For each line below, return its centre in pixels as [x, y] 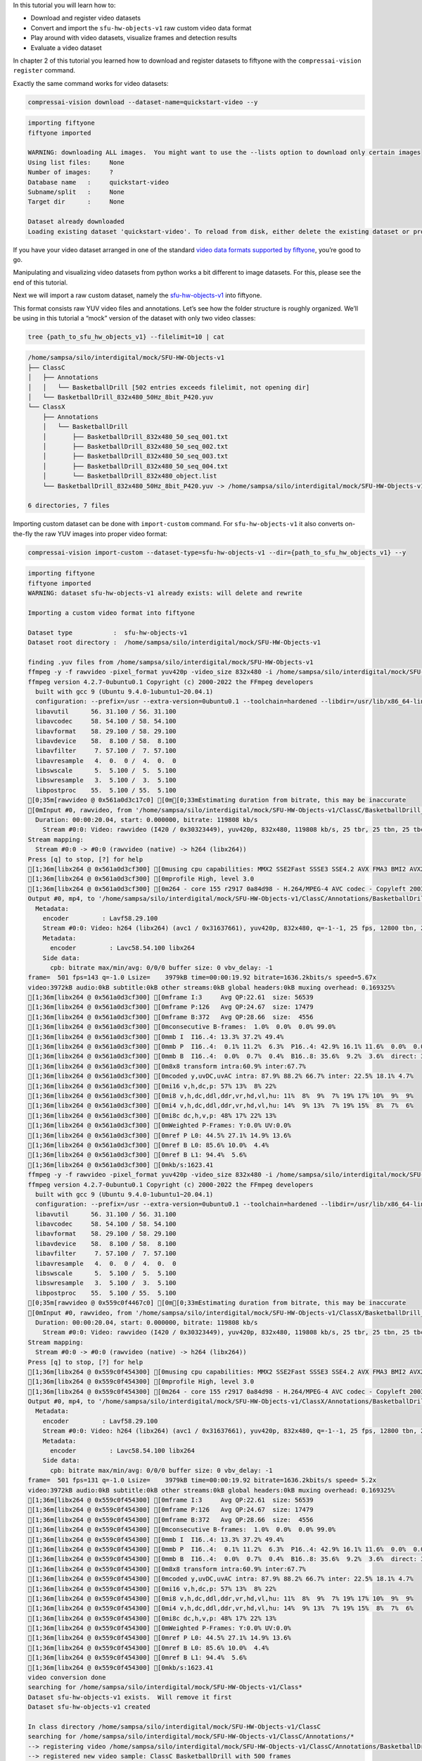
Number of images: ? [71, 172]
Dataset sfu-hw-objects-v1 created [89, 1707]
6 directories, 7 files [69, 506]
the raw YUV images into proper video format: [101, 534]
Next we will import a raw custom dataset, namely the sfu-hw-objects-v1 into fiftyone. [138, 295]
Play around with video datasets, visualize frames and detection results [134, 38]
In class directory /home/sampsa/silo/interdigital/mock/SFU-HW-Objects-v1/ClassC [174, 1726]
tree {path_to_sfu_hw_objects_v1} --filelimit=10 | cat [126, 337]
